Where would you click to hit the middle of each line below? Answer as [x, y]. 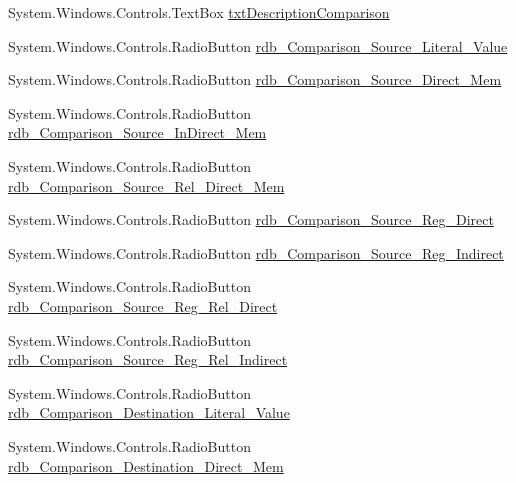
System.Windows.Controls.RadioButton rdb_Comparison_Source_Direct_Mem [255, 79]
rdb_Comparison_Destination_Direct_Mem [146, 465]
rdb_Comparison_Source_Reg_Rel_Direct [143, 305]
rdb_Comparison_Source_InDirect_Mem [137, 132]
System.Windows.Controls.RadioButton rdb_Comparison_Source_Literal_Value [258, 45]
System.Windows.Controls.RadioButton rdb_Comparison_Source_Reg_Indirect [256, 252]
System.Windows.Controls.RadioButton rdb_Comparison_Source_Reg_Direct [251, 219]
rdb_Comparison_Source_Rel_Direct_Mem [146, 185]
